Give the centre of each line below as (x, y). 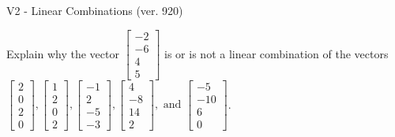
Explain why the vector (63, 53)
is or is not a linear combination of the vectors (276, 53)
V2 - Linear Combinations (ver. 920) (95, 10)
